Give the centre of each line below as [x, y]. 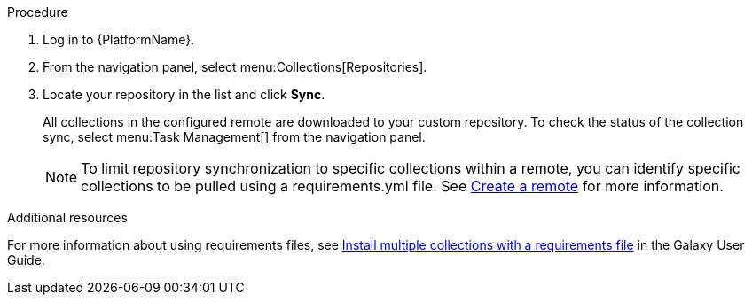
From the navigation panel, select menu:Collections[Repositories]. [235, 67]
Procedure [38, 12]
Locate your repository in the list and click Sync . [184, 94]
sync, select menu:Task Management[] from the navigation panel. [234, 137]
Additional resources [67, 217]
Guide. [26, 260]
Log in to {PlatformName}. [119, 39]
